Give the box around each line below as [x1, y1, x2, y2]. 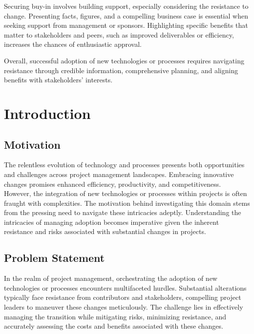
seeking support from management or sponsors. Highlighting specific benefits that [4, 20, 248, 30]
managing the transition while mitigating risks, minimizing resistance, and [4, 311, 227, 321]
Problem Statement [4, 250, 105, 265]
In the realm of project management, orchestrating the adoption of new [4, 273, 217, 283]
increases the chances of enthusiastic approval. [4, 39, 142, 49]
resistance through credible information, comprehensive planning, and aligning [4, 65, 238, 75]
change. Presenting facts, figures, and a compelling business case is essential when [4, 10, 248, 20]
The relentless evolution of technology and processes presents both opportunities [4, 159, 245, 170]
